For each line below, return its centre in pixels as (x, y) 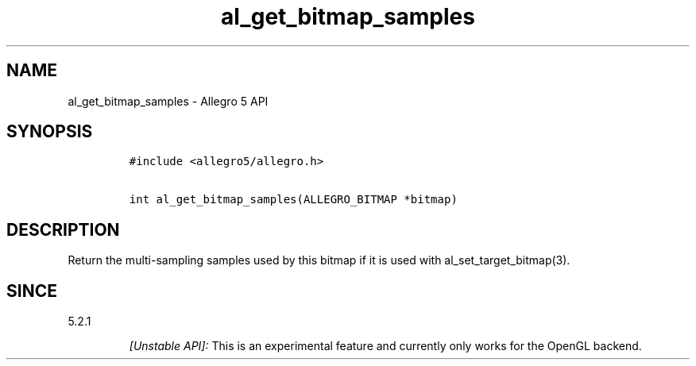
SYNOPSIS (50, 132)
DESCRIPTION (63, 229)
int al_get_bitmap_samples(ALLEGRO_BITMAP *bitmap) (293, 200)
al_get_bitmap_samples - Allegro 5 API (168, 101)
